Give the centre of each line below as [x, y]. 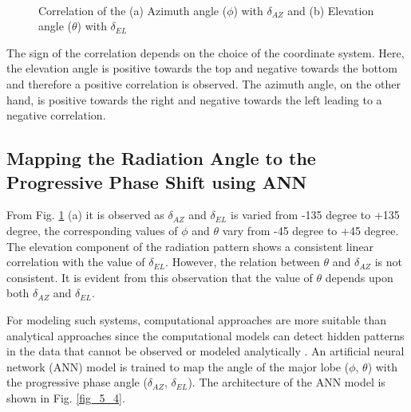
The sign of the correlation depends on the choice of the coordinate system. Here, [205, 52]
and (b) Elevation [331, 10]
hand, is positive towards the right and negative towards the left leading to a [194, 99]
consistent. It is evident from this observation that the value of [160, 277]
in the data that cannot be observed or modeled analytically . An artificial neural [205, 351]
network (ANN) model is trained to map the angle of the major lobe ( [178, 366]
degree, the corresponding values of [92, 230]
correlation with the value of [76, 262]
